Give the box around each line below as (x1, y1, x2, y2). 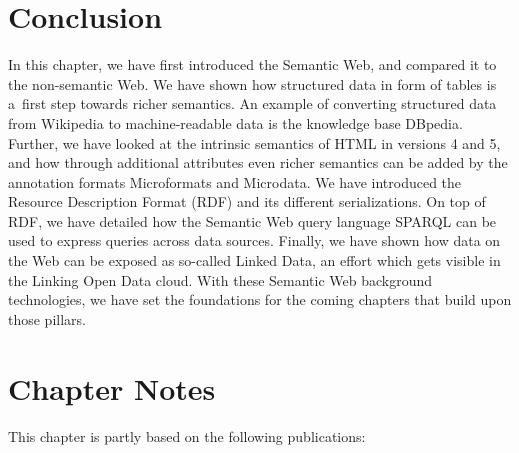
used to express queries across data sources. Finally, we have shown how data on (8, 230, 501, 251)
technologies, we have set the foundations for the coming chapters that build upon (8, 289, 512, 310)
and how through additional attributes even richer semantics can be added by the (8, 152, 508, 173)
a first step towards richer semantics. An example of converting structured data (8, 93, 497, 114)
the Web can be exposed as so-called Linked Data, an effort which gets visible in (8, 250, 501, 271)
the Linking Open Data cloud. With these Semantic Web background (8, 269, 433, 290)
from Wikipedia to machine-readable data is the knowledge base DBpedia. (8, 112, 463, 133)
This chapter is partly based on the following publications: (8, 425, 366, 446)
